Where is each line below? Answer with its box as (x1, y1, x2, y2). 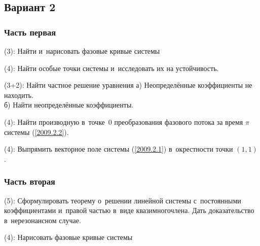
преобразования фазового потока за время (114, 116, 243, 127)
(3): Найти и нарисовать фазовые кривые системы (4, 46, 160, 56)
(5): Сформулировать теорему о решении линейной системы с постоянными (4, 195, 241, 205)
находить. (4, 89, 33, 100)
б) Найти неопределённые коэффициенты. (4, 99, 134, 110)
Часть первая (4, 25, 56, 38)
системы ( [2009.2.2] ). (4, 126, 69, 137)
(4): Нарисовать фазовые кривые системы (4, 232, 133, 242)
